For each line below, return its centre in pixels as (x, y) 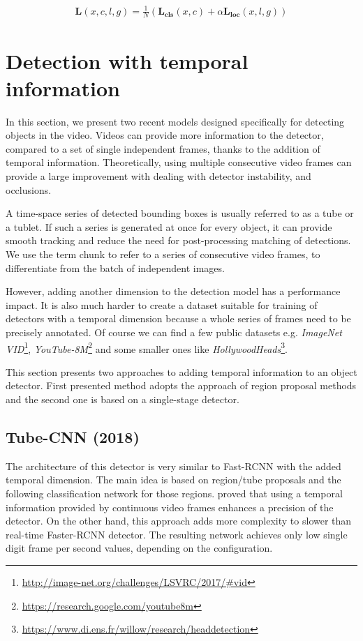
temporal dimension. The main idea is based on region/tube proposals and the (173, 480)
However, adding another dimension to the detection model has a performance (173, 291)
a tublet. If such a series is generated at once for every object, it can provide (169, 226)
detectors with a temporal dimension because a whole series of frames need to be (178, 318)
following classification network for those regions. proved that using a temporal (174, 493)
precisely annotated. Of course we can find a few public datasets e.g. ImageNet (174, 332)
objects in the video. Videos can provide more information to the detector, (165, 135)
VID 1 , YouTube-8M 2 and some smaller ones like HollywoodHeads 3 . (147, 347)
